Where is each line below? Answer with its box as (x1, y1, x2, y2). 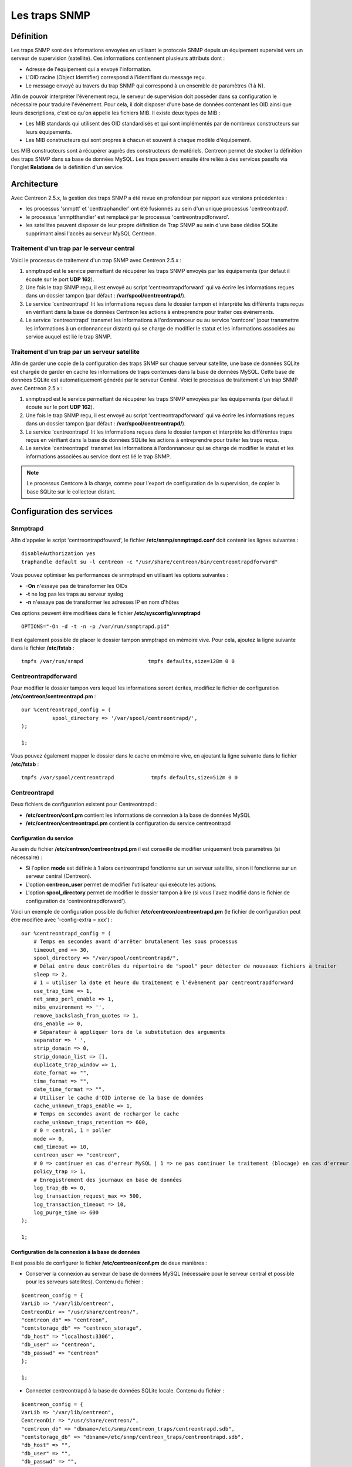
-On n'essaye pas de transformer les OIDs (25, 582, 128, 589)
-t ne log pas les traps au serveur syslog (25, 590, 124, 597)
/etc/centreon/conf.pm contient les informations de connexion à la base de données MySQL (25, 812, 251, 819)
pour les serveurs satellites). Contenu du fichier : (25, 1278, 144, 1285)
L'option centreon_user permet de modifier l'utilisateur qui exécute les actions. (25, 881, 217, 888)
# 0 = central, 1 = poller (33, 1127, 111, 1134)
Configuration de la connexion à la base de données (11, 1249, 140, 1256)
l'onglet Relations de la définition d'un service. (11, 164, 124, 171)
